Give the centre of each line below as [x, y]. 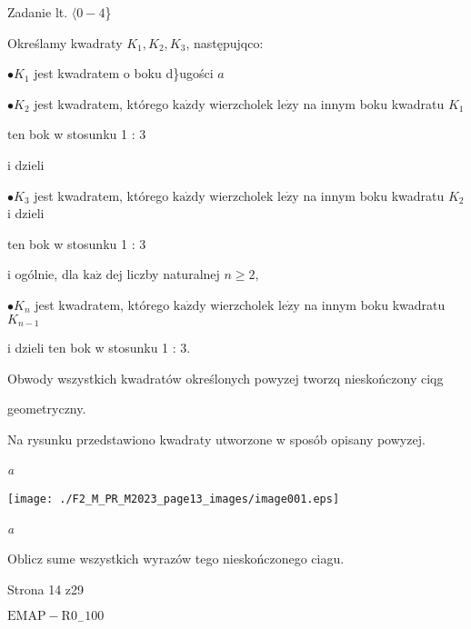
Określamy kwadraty [65, 42]
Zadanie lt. [38, 12]
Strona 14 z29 [46, 589]
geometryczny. [47, 409]
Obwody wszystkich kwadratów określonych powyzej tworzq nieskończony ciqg [225, 378]
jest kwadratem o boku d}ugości [124, 73]
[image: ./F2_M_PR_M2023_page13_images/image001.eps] [174, 499]
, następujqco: [225, 42]
